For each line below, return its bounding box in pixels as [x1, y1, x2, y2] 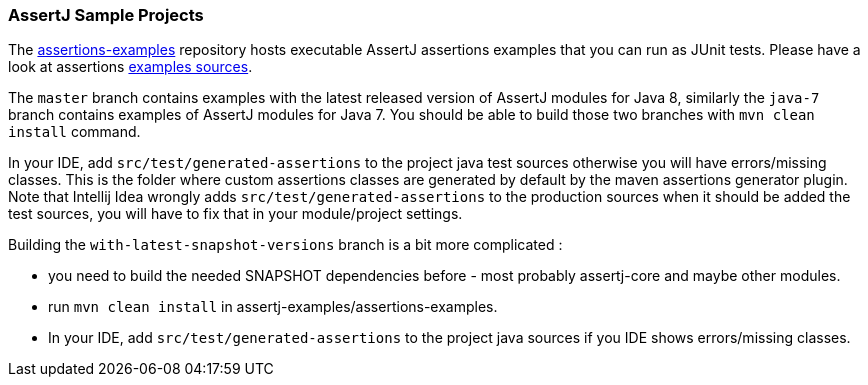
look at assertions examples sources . [8, 58, 253, 76]
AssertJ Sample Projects [8, 5, 204, 25]
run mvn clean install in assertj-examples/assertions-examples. [48, 298, 498, 316]
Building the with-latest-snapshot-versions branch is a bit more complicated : [8, 236, 563, 254]
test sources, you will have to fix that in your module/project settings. [8, 205, 463, 223]
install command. [8, 123, 141, 141]
